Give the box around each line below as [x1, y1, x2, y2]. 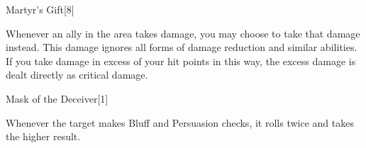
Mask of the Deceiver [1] [6, 91, 109, 106]
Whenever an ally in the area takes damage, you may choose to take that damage [6, 25, 360, 40]
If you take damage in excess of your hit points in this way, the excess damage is [6, 53, 356, 68]
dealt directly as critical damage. [6, 67, 148, 82]
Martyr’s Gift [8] [6, 2, 74, 16]
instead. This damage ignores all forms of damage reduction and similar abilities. [6, 40, 357, 55]
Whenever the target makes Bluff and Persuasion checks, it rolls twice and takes [6, 115, 354, 130]
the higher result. [6, 129, 81, 144]
